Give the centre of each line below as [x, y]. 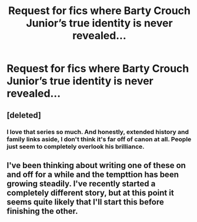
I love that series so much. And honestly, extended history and [98, 132]
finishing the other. [42, 211]
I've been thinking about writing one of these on [96, 165]
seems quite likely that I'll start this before [85, 202]
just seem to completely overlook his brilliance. [76, 146]
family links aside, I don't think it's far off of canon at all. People [99, 139]
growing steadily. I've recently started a [81, 184]
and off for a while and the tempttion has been [93, 174]
